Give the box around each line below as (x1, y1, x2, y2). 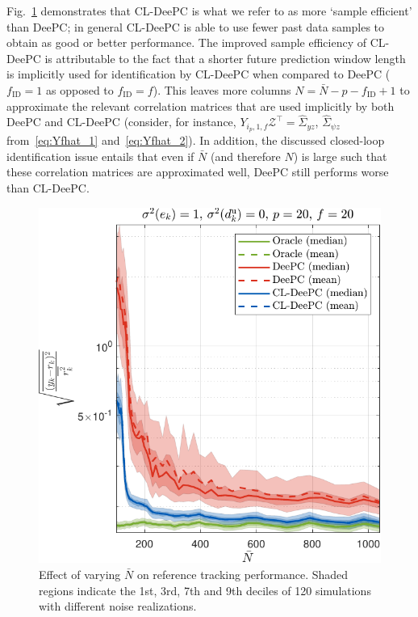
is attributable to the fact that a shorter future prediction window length (44, 49, 406, 66)
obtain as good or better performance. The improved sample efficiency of (6, 34, 366, 51)
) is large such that (293, 147, 387, 164)
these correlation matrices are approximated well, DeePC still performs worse (6, 163, 389, 180)
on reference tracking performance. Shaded (136, 565, 349, 582)
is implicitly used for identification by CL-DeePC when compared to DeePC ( (6, 66, 391, 82)
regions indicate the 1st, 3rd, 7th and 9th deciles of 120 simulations (39, 581, 371, 598)
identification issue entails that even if (6, 147, 194, 164)
